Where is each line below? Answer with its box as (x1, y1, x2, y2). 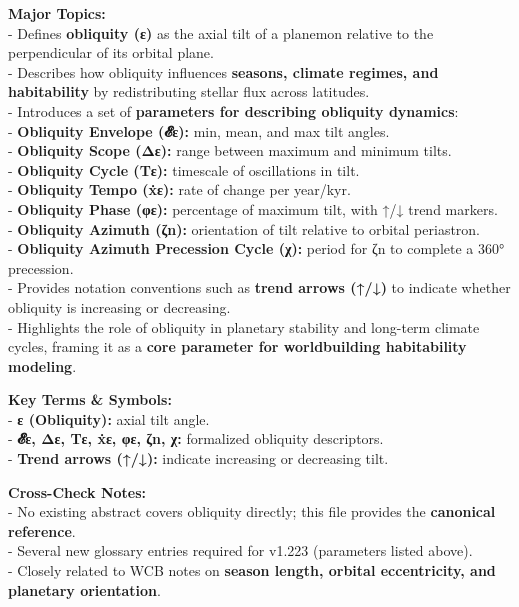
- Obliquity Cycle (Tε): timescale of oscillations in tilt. (8, 159, 360, 180)
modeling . (8, 355, 77, 376)
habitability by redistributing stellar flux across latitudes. (8, 81, 370, 102)
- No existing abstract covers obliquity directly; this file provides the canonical (8, 501, 496, 522)
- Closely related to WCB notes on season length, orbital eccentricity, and (8, 560, 496, 581)
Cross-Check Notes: (8, 481, 147, 502)
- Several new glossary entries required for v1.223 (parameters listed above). (8, 540, 473, 561)
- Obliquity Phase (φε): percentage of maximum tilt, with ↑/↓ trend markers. (8, 198, 498, 219)
